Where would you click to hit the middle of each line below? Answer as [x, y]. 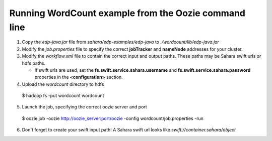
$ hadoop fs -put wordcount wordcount [63, 96]
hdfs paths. [33, 63]
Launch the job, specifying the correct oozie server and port [84, 107]
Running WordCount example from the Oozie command [127, 13]
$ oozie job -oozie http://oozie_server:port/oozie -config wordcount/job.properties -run [113, 118]
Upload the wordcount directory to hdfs [63, 84]
